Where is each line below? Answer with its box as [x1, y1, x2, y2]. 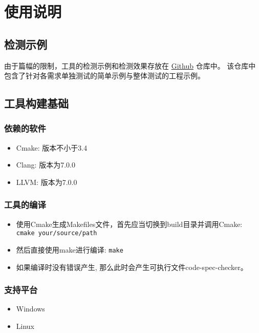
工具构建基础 [4, 95, 69, 111]
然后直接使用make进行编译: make [16, 244, 123, 255]
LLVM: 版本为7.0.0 [16, 176, 77, 187]
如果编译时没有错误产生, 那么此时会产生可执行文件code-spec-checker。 [16, 261, 248, 272]
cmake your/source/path [16, 230, 97, 237]
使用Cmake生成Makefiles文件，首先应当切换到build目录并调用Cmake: [16, 218, 243, 229]
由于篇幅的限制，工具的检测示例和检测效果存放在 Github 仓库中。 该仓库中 [4, 60, 256, 71]
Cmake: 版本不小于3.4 [16, 142, 88, 153]
